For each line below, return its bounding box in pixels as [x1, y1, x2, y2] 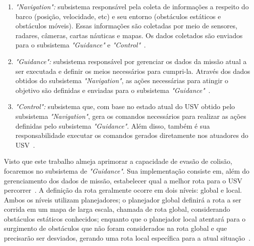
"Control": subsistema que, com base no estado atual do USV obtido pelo [15, 101, 235, 112]
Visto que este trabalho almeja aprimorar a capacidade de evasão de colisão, [4, 156, 232, 166]
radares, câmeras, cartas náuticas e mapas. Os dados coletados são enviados [15, 30, 243, 40]
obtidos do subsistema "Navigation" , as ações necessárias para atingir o [15, 75, 229, 86]
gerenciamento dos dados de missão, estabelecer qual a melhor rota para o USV [4, 175, 243, 185]
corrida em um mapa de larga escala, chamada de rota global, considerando [4, 204, 230, 214]
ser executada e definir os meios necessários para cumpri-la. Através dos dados [15, 66, 250, 76]
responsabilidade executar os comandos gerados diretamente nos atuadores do [15, 130, 249, 140]
